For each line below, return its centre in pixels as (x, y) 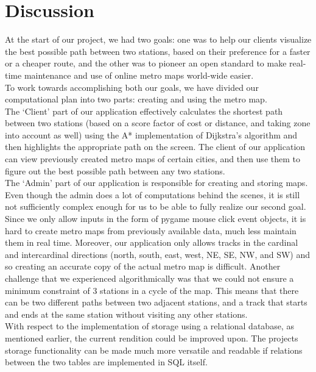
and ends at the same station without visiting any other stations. (126, 314)
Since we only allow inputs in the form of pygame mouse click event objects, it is (156, 219)
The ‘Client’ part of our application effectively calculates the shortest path (144, 111)
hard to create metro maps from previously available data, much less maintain (151, 230)
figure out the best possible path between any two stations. (115, 170)
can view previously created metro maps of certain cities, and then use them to (153, 159)
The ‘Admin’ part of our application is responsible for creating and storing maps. (156, 183)
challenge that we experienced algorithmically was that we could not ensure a (149, 278)
